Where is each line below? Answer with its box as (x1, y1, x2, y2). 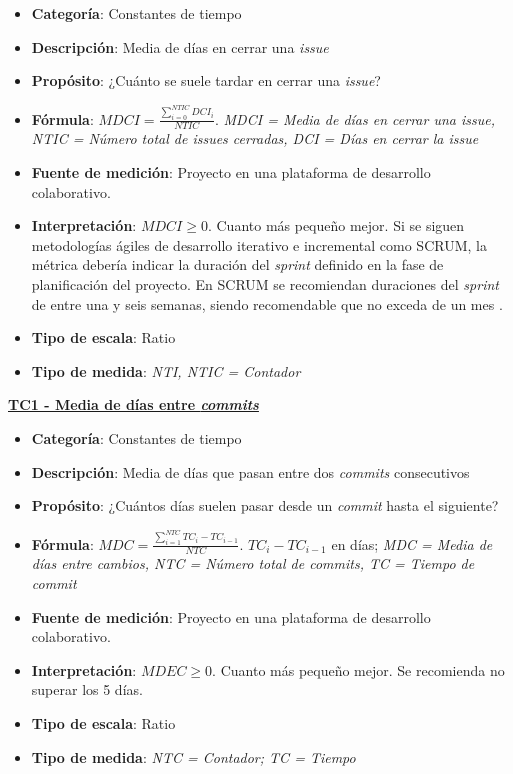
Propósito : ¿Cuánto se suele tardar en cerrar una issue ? (31, 70, 381, 91)
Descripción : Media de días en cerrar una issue (31, 36, 329, 57)
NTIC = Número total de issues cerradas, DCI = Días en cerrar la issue (31, 128, 479, 149)
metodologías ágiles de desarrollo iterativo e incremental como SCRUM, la (31, 234, 487, 255)
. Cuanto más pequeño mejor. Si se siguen (207, 215, 465, 236)
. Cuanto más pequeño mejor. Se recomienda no (212, 659, 505, 680)
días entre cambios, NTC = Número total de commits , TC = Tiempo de (31, 553, 475, 574)
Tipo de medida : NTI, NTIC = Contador (31, 360, 301, 381)
